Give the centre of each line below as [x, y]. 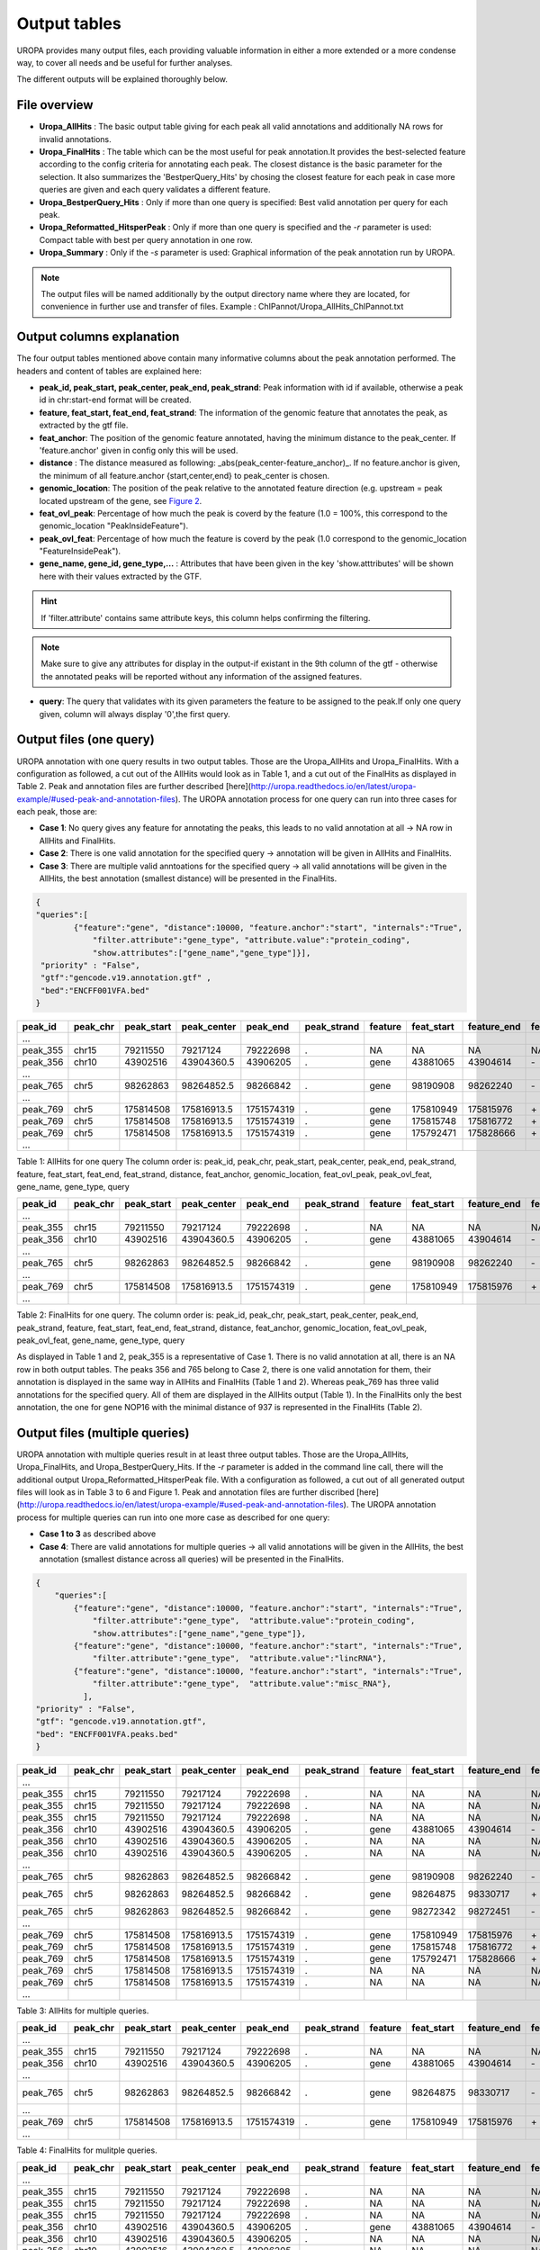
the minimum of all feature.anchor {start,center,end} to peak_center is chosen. [184, 475]
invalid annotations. [75, 139]
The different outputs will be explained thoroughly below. [122, 79]
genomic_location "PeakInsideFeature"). [114, 526]
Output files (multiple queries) [103, 1432]
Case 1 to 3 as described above [98, 1534]
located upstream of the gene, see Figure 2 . [121, 500]
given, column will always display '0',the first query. [135, 714]
